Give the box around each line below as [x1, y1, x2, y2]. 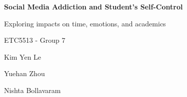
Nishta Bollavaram [4, 85, 61, 95]
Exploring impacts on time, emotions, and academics [4, 18, 166, 28]
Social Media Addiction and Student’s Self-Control [4, 1, 183, 11]
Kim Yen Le [4, 51, 41, 62]
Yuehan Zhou [4, 68, 45, 79]
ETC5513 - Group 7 [4, 35, 65, 45]
